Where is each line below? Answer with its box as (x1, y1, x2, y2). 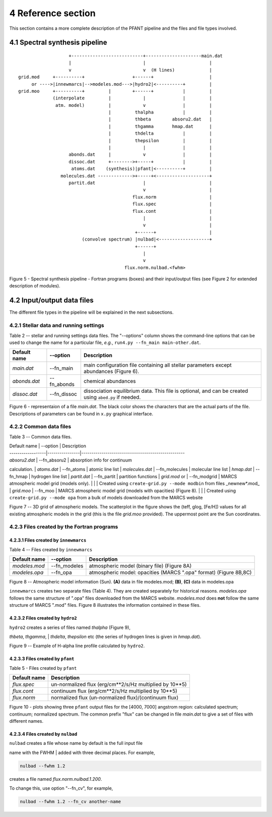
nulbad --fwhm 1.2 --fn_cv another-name (20, 799, 121, 804)
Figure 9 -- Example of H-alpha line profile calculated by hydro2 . (9, 643, 145, 649)
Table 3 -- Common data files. (9, 434, 72, 440)
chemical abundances (83, 378, 136, 385)
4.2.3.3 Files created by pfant (9, 656, 75, 662)
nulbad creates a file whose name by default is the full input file (9, 740, 143, 746)
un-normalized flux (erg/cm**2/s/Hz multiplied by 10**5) (51, 681, 187, 688)
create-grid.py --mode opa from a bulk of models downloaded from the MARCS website (9, 494, 203, 500)
